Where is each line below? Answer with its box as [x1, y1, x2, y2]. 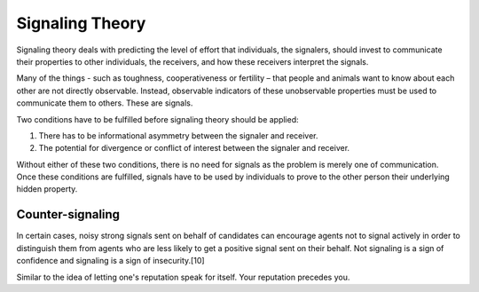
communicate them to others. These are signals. [16, 98, 193, 108]
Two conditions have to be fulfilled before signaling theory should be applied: [16, 114, 299, 124]
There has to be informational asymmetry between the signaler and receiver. [38, 130, 318, 141]
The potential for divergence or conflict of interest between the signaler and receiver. [38, 143, 350, 154]
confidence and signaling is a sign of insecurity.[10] [16, 256, 205, 266]
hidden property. [16, 184, 78, 194]
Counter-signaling [16, 207, 120, 222]
